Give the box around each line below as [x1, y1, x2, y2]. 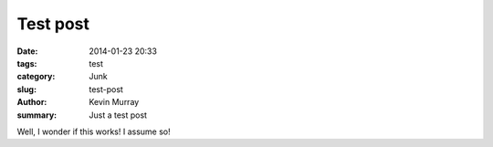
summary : [16, 110, 58, 121]
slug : [16, 83, 37, 95]
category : [16, 71, 56, 82]
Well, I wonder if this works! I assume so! [16, 126, 171, 137]
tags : [16, 58, 37, 68]
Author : [16, 97, 47, 108]
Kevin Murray [89, 97, 140, 108]
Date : [16, 46, 38, 57]
